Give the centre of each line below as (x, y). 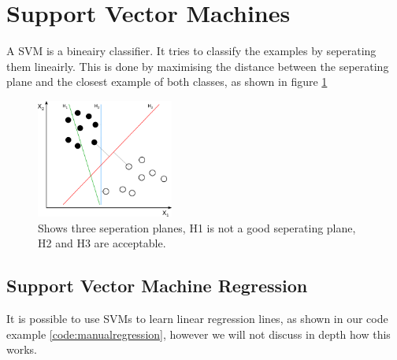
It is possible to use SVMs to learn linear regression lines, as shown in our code (197, 319)
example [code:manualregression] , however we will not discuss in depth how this (198, 334)
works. (22, 349)
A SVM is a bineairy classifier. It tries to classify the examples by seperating (191, 51)
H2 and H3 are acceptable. (102, 243)
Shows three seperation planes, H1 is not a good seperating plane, (197, 227)
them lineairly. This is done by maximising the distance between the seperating (198, 66)
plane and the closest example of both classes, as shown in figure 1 (167, 82)
